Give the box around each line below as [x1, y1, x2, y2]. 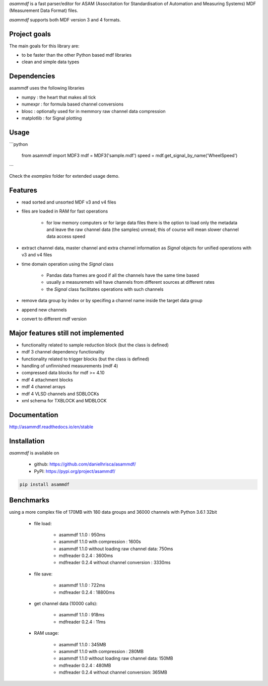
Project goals [9, 30, 51, 38]
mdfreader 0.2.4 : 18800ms [59, 589, 115, 595]
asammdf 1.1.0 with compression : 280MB [59, 648, 144, 654]
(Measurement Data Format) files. [9, 7, 78, 13]
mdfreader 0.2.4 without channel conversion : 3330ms [59, 560, 171, 566]
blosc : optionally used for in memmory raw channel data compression [21, 108, 166, 114]
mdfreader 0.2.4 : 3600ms [59, 553, 113, 559]
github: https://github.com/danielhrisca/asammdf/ [34, 461, 136, 467]
